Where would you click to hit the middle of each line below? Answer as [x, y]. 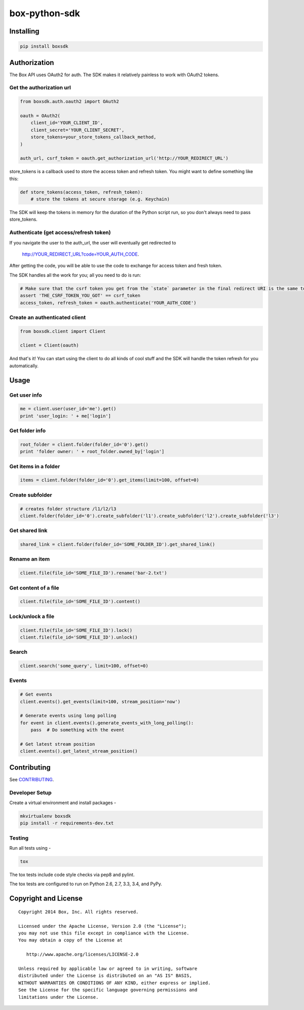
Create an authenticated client [48, 317]
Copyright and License [46, 899]
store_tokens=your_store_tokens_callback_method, [93, 137]
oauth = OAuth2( [40, 116]
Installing [25, 31]
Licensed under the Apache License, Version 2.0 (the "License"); [103, 926]
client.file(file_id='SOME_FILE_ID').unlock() [79, 637]
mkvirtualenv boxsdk [45, 816]
